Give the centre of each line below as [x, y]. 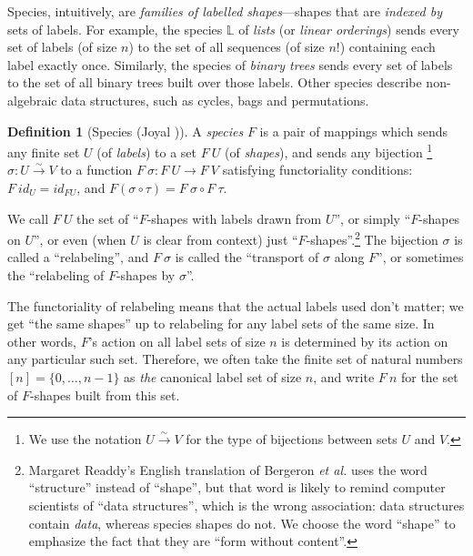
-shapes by [146, 275]
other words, [42, 341]
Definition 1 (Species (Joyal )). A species [126, 131]
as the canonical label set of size [213, 377]
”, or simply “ [372, 218]
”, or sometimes [420, 257]
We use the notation [85, 439]
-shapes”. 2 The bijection [372, 238]
